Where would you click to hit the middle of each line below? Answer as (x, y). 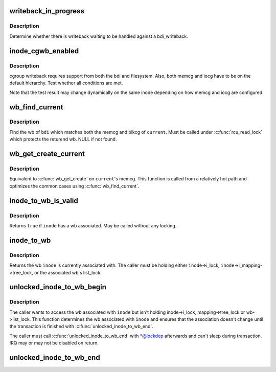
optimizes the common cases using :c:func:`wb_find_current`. (74, 186)
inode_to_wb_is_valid (44, 201)
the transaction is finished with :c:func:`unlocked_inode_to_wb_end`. (81, 327)
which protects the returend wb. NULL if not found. (63, 139)
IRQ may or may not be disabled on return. (54, 343)
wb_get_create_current (47, 154)
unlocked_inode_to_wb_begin (58, 287)
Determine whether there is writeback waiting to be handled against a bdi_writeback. (99, 36)
